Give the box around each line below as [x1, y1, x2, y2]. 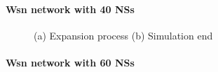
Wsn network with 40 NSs [6, 1, 135, 16]
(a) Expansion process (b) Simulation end [34, 28, 213, 42]
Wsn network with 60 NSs [6, 55, 135, 69]
